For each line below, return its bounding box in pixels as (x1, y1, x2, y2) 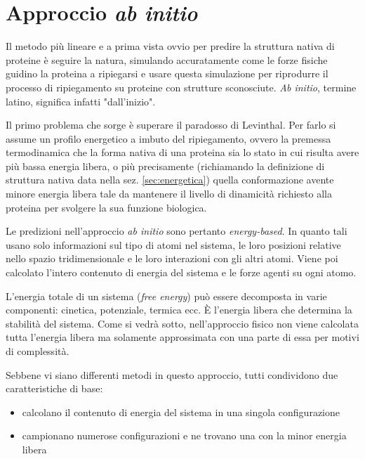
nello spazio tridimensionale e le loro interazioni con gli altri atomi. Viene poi (6, 251, 338, 266)
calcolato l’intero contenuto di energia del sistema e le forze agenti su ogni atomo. (6, 265, 357, 280)
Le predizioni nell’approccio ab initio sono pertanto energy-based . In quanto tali (6, 224, 347, 238)
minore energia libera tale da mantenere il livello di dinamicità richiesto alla (6, 186, 332, 201)
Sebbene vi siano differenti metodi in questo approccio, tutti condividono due (6, 367, 338, 382)
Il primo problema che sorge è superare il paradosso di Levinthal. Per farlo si (6, 117, 336, 132)
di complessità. (6, 344, 69, 358)
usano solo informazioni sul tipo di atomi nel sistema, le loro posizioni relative (6, 237, 341, 252)
